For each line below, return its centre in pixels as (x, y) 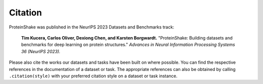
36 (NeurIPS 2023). (41, 51)
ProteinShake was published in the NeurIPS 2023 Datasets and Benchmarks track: (92, 27)
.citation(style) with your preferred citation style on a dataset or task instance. (93, 76)
